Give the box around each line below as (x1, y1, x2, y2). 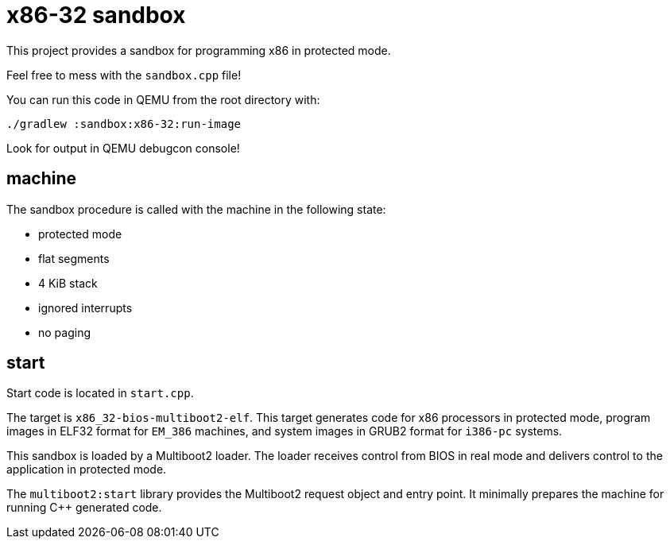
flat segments (38, 251, 110, 265)
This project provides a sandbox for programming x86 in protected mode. (6, 43, 391, 57)
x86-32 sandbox (6, 2, 186, 29)
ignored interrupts (38, 300, 133, 315)
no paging (38, 325, 91, 339)
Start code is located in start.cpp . (6, 386, 194, 400)
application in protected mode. (6, 462, 167, 477)
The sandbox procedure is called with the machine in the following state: (6, 202, 386, 216)
